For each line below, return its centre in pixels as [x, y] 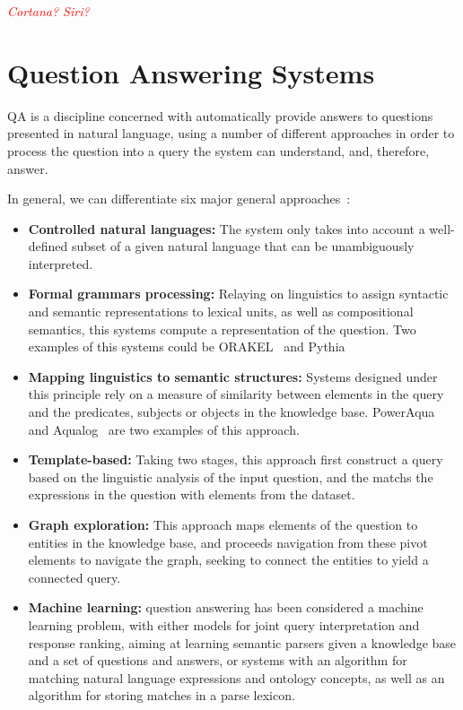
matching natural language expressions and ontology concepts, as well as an [236, 677]
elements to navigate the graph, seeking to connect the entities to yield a [228, 560]
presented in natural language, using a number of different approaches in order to [231, 133]
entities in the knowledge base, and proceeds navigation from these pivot [228, 542]
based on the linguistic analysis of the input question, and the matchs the [231, 476]
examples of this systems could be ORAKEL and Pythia [187, 346]
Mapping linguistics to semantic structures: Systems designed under [233, 376]
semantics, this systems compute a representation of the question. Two [222, 329]
